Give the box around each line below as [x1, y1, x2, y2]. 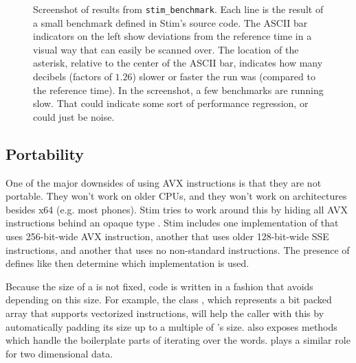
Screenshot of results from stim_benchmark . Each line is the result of [33, 2, 324, 16]
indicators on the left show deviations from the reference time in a [33, 29, 312, 43]
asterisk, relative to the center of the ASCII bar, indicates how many [33, 56, 323, 70]
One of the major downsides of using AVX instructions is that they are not [5, 175, 322, 189]
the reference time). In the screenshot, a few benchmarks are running [33, 82, 324, 97]
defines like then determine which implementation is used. [5, 256, 249, 270]
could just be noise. [33, 109, 115, 124]
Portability [5, 143, 84, 164]
